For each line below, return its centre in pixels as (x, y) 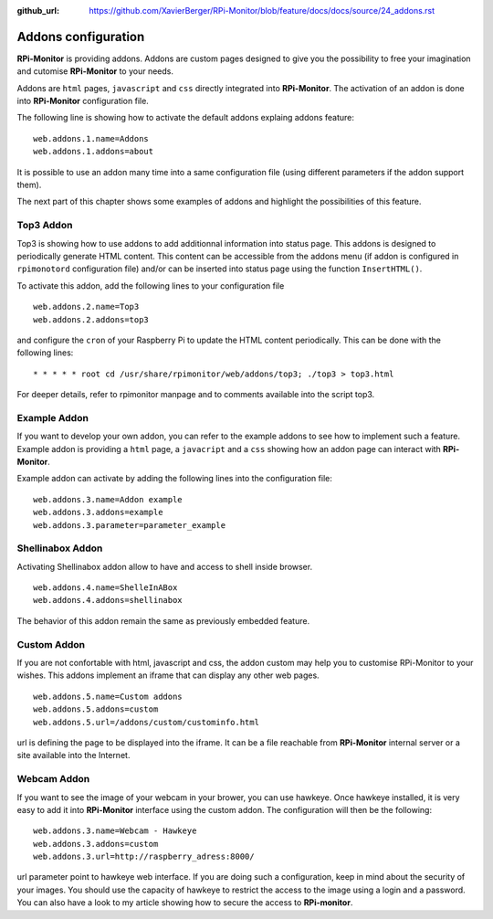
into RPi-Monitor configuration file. (83, 101)
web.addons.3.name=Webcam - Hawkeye (115, 831)
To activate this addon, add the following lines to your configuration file (151, 285)
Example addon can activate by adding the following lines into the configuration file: (174, 479)
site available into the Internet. (73, 755)
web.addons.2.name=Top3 (86, 307)
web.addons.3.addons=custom (96, 844)
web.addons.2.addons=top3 (91, 319)
